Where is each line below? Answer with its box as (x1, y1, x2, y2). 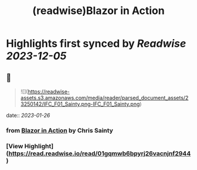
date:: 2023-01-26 (6, 112, 50, 119)
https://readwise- (28, 88, 70, 95)
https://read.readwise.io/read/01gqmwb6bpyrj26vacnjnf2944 (8, 149, 191, 157)
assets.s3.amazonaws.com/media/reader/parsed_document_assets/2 (20, 95, 189, 101)
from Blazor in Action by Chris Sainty (6, 126, 113, 134)
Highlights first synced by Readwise (6, 37, 186, 50)
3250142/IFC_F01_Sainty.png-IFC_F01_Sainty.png (20, 100, 140, 107)
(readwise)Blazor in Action (32, 4, 165, 18)
